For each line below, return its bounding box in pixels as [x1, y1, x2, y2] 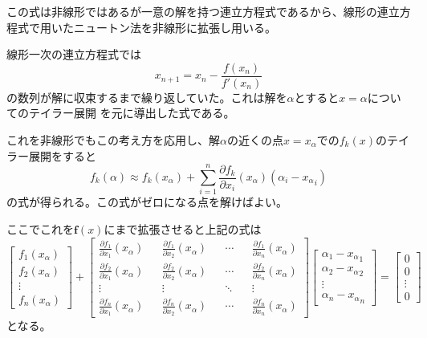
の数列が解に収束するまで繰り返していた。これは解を [6, 88, 287, 105]
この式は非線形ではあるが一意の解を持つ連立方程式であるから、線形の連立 [6, 3, 400, 19]
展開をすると [28, 147, 96, 164]
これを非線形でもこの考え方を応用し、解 [6, 132, 220, 149]
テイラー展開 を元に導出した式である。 [28, 104, 235, 121]
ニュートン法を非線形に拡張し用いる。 [73, 18, 276, 35]
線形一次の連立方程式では [6, 46, 141, 63]
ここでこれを [6, 220, 74, 237]
